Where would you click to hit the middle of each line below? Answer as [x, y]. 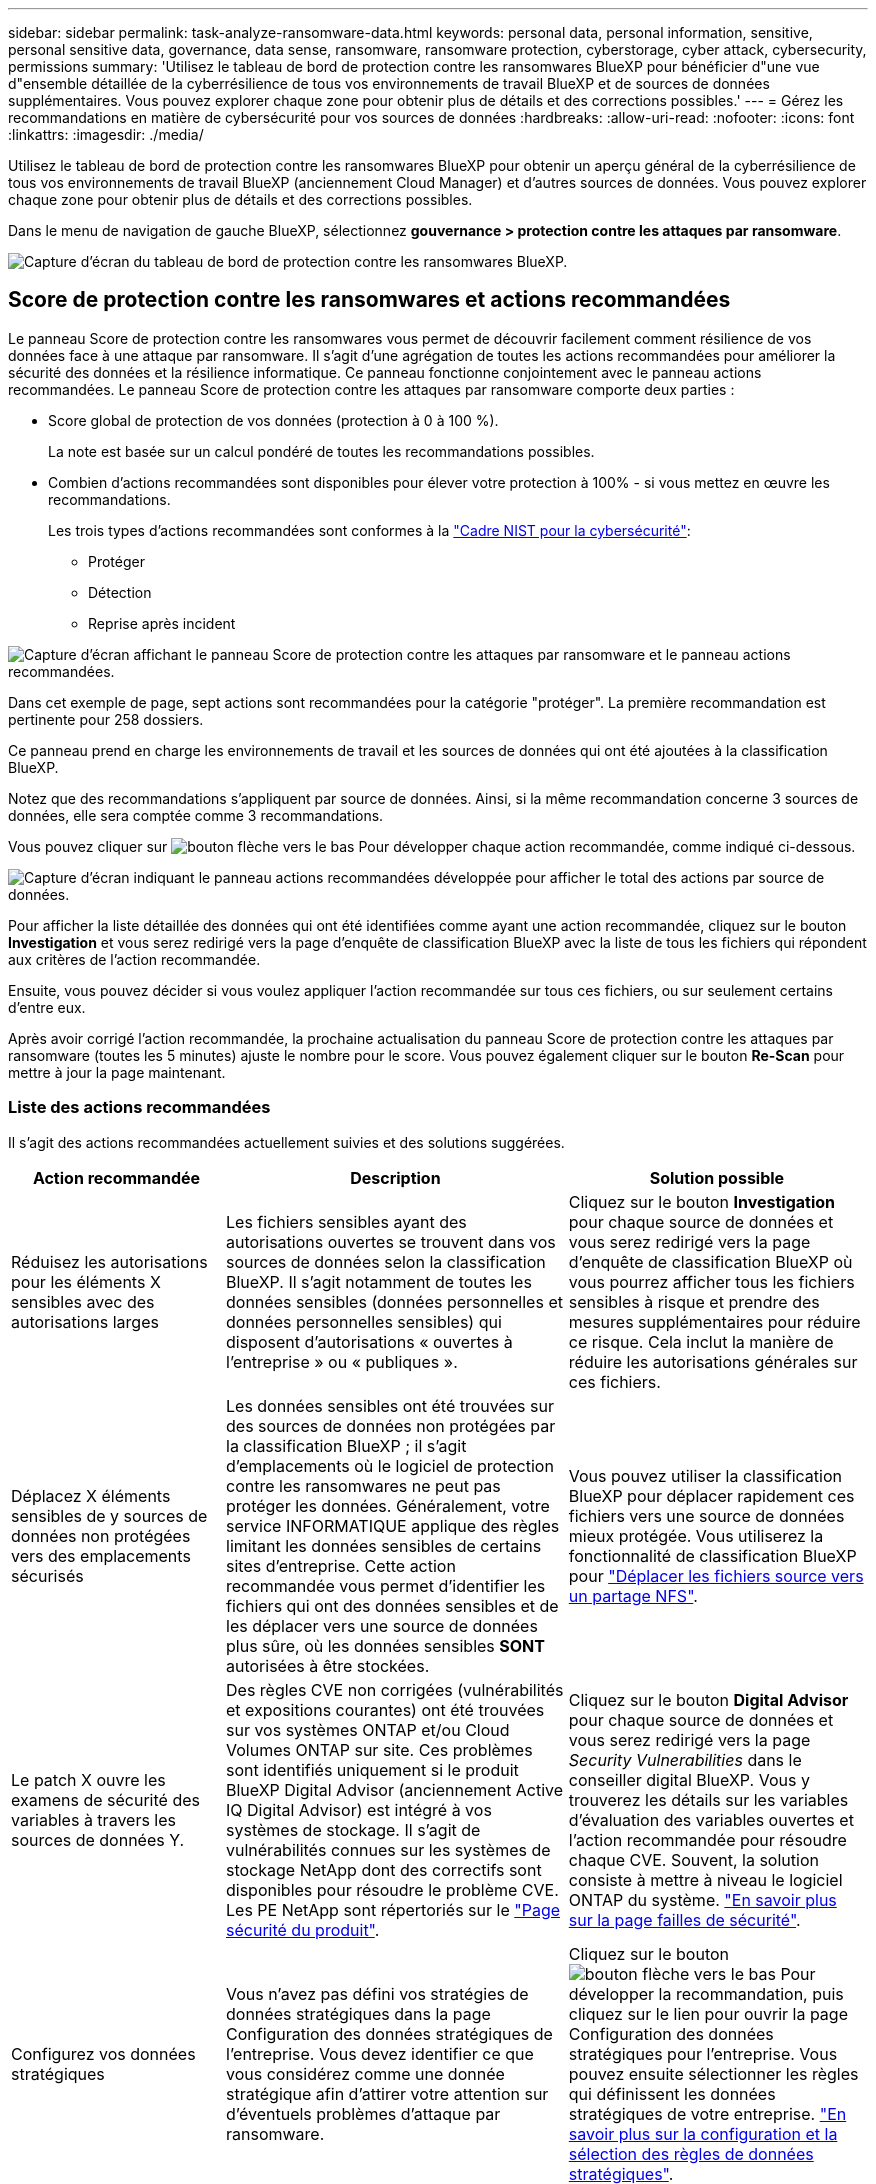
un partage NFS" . [633, 1595]
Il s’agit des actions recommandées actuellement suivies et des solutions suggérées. [286, 1142]
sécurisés [47, 1575]
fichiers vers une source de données [706, 1515]
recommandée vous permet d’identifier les [386, 1585]
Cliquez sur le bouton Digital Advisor [708, 1699]
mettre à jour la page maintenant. [117, 1072]
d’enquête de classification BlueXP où [710, 1261]
